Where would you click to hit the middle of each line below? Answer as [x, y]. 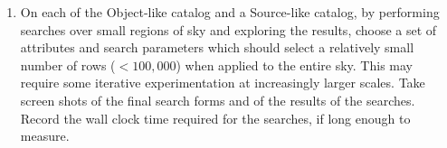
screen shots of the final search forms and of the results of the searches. [218, 100]
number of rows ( [68, 65]
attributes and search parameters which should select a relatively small [217, 47]
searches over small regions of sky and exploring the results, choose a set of [228, 29]
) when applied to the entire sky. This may [294, 65]
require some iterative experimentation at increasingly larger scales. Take [223, 83]
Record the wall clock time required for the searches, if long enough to [215, 118]
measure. [45, 136]
